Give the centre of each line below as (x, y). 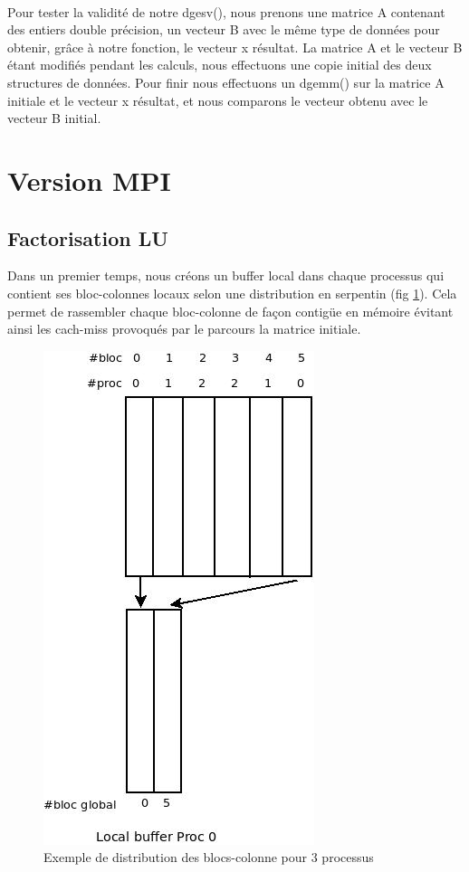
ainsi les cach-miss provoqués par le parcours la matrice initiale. (184, 329)
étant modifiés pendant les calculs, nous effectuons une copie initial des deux (220, 65)
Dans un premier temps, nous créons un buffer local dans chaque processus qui (226, 275)
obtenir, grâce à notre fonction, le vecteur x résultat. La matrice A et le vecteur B (235, 47)
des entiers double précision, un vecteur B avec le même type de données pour (224, 29)
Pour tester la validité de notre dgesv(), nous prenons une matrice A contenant (226, 11)
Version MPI (89, 180)
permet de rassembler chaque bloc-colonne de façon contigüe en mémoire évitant (230, 311)
